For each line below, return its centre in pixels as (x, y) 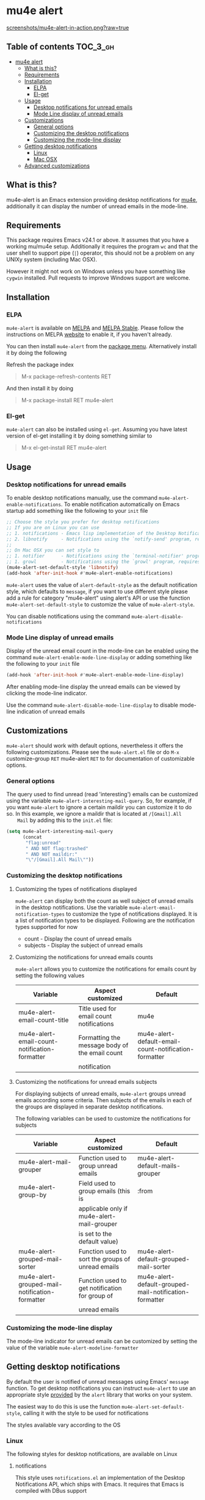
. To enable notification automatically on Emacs (120, 504)
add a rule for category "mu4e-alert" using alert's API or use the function (98, 598)
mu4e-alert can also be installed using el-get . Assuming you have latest (97, 430)
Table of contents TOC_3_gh (60, 47)
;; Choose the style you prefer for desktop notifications (83, 522)
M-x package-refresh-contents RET (66, 376)
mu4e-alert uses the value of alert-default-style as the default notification (102, 584)
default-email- (159, 1041)
